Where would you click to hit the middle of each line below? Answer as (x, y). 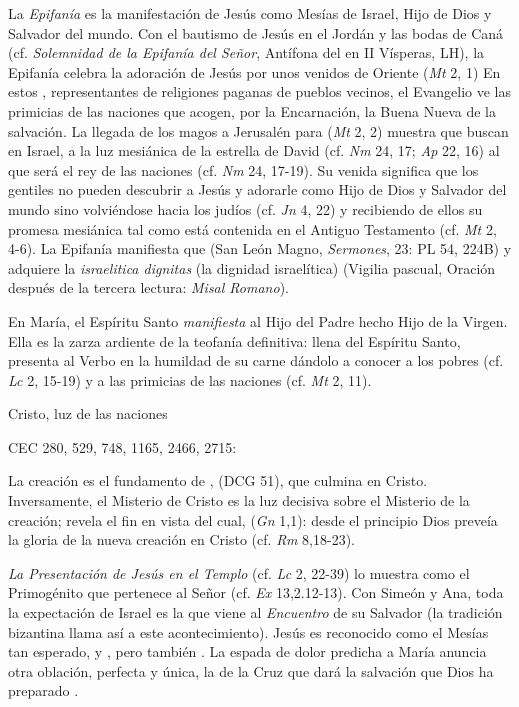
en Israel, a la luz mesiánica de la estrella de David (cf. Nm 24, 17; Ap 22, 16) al (254, 150)
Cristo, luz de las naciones (88, 413)
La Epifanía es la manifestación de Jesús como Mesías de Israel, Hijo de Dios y (250, 13)
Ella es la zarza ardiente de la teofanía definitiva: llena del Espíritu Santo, (234, 340)
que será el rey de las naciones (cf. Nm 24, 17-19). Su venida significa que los (243, 169)
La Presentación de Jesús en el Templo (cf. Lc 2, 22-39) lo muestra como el (239, 572)
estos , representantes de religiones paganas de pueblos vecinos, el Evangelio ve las (259, 91)
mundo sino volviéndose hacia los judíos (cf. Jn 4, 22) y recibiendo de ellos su (245, 208)
